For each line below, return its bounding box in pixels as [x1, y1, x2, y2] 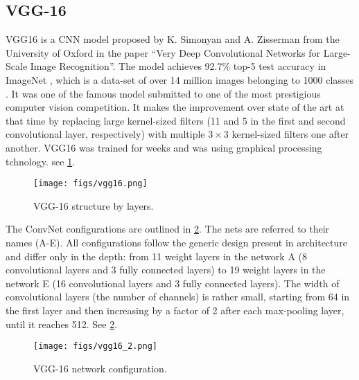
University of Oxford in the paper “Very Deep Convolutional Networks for [6, 45, 321, 60]
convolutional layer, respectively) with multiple [6, 127, 205, 141]
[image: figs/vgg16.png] [33, 179, 148, 189]
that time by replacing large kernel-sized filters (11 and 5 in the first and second [6, 113, 346, 127]
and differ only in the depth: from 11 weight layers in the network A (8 [6, 248, 308, 263]
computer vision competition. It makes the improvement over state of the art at [6, 100, 344, 114]
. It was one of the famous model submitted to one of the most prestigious [6, 86, 321, 100]
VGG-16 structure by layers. [33, 198, 154, 212]
